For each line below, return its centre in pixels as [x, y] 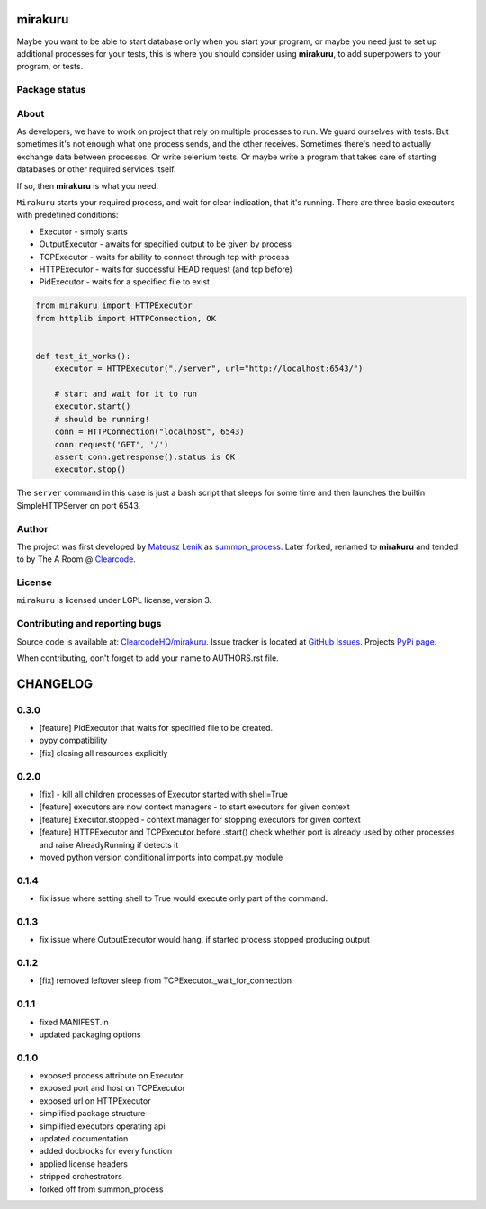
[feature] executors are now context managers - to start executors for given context [194, 807]
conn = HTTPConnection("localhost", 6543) [149, 432]
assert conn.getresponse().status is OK [145, 456]
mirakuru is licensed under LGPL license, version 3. [114, 600]
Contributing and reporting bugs [89, 624]
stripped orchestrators [81, 1177]
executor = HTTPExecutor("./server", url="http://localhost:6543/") [209, 369]
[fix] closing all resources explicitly [103, 753]
